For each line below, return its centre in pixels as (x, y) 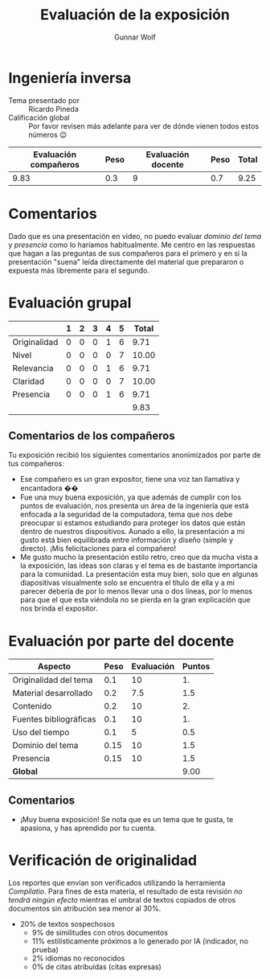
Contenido (32, 706)
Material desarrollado (53, 693)
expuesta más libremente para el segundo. (79, 270)
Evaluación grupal (70, 302)
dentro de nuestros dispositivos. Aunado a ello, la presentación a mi (132, 532)
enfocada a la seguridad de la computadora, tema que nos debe (126, 514)
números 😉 (48, 134)
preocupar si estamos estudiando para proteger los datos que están (133, 523)
